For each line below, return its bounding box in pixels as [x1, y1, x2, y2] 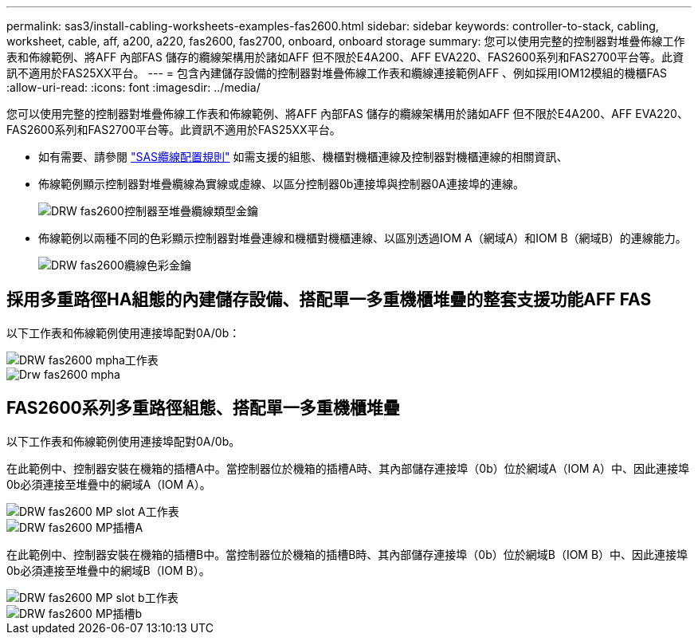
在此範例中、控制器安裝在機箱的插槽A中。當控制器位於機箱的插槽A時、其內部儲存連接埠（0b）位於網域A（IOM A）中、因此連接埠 [6, 461, 690, 475]
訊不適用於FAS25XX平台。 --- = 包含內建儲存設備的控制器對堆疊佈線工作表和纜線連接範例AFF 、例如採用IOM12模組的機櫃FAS [6, 66, 668, 80]
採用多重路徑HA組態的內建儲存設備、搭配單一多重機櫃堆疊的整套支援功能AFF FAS [6, 289, 652, 310]
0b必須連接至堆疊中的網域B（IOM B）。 [6, 563, 210, 577]
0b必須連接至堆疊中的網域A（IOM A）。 [6, 477, 211, 491]
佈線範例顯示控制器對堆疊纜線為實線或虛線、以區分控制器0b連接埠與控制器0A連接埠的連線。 [38, 177, 524, 191]
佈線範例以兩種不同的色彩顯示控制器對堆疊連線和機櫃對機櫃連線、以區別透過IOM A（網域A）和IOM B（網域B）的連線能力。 [38, 231, 687, 245]
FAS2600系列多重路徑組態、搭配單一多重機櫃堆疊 [6, 398, 400, 419]
